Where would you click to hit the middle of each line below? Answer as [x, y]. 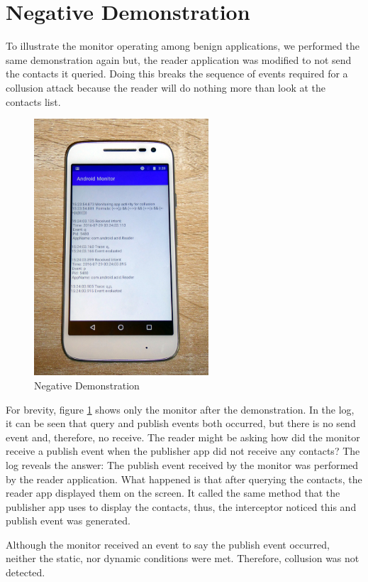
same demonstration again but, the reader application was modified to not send [179, 59]
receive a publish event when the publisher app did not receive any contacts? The [183, 451]
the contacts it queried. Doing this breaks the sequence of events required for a [177, 74]
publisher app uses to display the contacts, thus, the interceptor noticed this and [181, 506]
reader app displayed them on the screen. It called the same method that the [173, 493]
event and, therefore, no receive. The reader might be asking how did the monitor [183, 437]
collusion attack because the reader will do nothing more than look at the [166, 87]
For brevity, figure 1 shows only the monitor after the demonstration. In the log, [180, 409]
